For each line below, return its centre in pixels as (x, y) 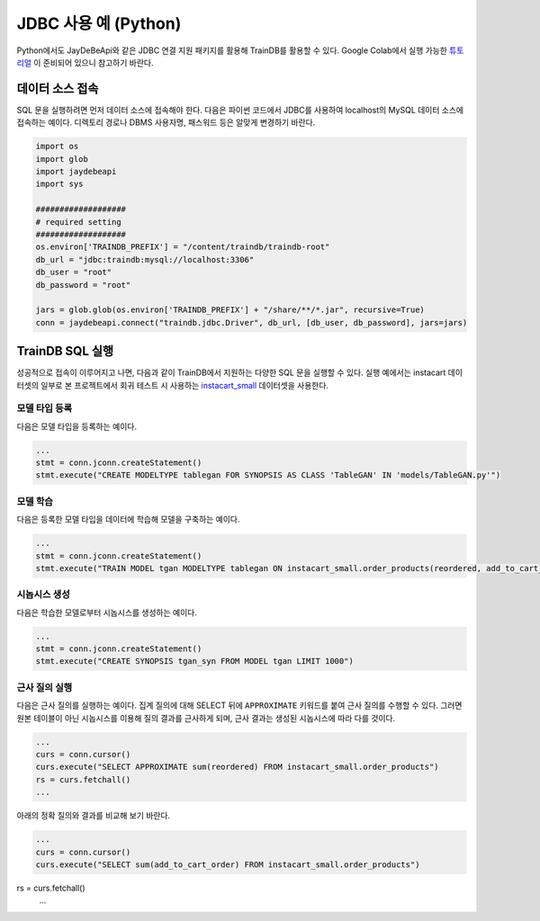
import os (57, 147)
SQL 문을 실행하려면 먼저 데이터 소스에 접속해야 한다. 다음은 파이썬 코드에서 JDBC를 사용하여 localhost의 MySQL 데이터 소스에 (240, 110)
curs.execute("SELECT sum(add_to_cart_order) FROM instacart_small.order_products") (228, 864)
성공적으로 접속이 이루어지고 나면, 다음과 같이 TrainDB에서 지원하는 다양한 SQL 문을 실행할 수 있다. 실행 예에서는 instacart (231, 372)
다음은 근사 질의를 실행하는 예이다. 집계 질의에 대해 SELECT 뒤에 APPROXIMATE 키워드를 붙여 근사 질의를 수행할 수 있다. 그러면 (239, 705)
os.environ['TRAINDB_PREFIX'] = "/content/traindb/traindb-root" (183, 247)
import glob (62, 159)
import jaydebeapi (76, 171)
